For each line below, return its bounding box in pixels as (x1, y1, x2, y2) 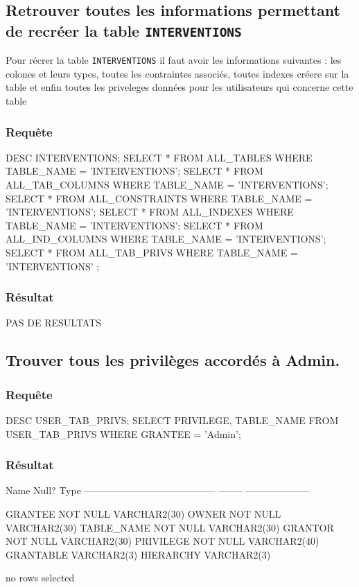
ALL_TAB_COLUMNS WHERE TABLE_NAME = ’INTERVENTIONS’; (6, 177, 329, 192)
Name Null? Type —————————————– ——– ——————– (6, 483, 309, 498)
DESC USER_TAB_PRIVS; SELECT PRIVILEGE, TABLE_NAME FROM (6, 412, 339, 427)
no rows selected (6, 570, 75, 585)
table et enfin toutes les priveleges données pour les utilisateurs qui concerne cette (6, 80, 353, 94)
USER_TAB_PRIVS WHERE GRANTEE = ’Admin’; (6, 426, 241, 441)
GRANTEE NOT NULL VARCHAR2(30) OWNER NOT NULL (6, 506, 281, 520)
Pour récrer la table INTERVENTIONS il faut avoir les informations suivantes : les (6, 53, 342, 67)
